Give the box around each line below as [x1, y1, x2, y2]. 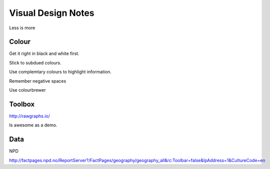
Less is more [9, 25, 36, 31]
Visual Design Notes [9, 7, 94, 18]
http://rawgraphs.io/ [9, 113, 50, 119]
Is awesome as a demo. [9, 122, 57, 128]
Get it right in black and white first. [9, 51, 80, 56]
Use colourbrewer [9, 87, 46, 93]
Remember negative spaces [9, 78, 66, 84]
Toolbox [9, 100, 35, 109]
